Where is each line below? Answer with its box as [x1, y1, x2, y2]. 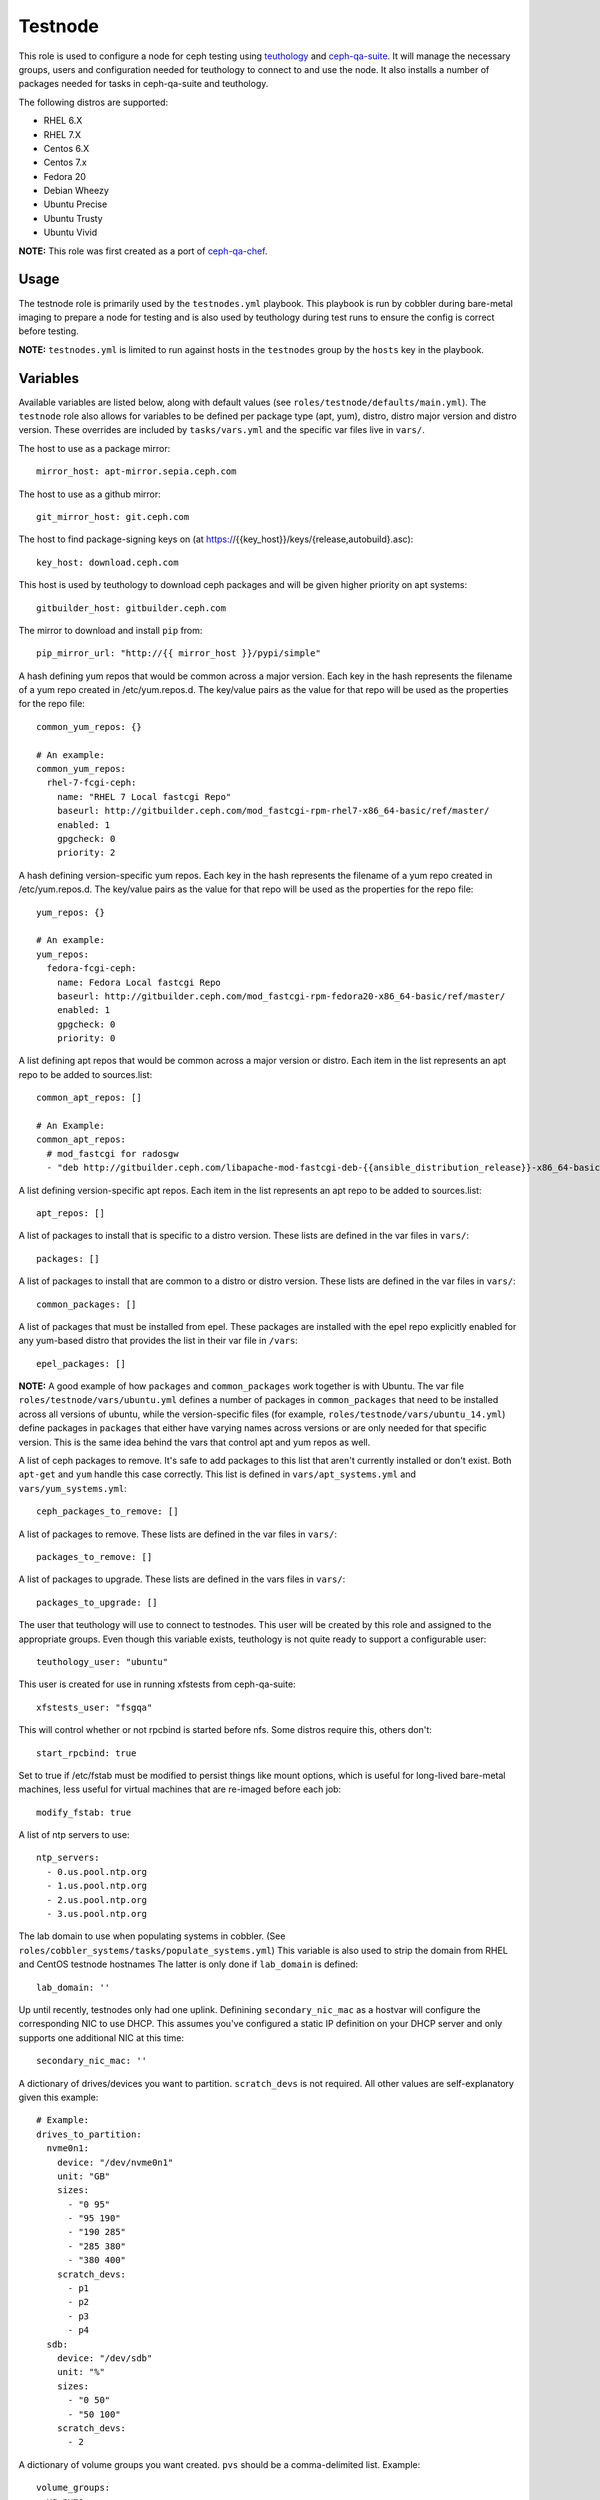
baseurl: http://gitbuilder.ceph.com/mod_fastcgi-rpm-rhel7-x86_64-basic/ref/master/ [56, 805, 490, 817]
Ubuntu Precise [43, 198, 108, 210]
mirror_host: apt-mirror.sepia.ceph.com [36, 466, 237, 477]
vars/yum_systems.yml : [18, 1482, 127, 1494]
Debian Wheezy [43, 185, 110, 197]
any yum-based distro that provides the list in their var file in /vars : [18, 1335, 299, 1347]
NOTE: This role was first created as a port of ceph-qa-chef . [18, 245, 268, 257]
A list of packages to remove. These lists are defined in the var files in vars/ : [18, 1528, 337, 1540]
